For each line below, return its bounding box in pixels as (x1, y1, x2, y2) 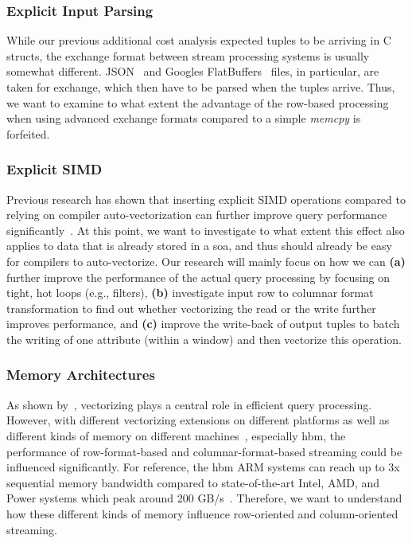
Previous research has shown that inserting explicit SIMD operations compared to (6, 190, 406, 207)
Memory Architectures (6, 365, 155, 385)
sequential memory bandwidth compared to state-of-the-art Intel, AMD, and (6, 474, 380, 490)
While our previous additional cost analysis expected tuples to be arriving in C (6, 32, 391, 49)
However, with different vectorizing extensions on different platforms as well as (6, 412, 390, 428)
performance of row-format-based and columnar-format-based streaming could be (6, 443, 402, 459)
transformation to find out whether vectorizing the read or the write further (6, 299, 376, 316)
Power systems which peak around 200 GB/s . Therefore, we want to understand (6, 490, 402, 506)
